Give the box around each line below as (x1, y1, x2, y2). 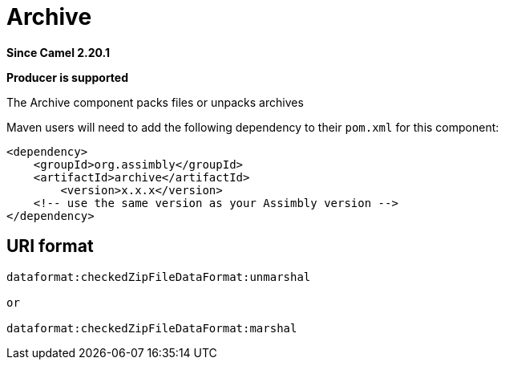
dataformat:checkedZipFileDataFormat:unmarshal (6, 270, 311, 283)
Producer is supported (6, 70, 129, 84)
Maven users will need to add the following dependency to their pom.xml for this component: (6, 120, 499, 134)
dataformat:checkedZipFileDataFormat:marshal (6, 321, 297, 335)
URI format (6, 236, 94, 257)
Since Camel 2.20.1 (6, 45, 111, 59)
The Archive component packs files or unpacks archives (6, 95, 304, 109)
